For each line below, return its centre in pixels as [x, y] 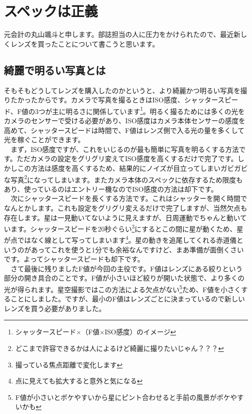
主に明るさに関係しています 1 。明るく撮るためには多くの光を [149, 110]
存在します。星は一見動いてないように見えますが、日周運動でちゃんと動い [122, 217]
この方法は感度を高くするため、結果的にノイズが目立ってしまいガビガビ [132, 168]
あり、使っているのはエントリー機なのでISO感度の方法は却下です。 [111, 189]
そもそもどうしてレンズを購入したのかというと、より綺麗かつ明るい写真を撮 [126, 90]
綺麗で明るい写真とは [55, 70]
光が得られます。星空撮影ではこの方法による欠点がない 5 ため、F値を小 [116, 289]
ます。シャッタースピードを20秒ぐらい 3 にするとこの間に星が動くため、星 [127, 228]
